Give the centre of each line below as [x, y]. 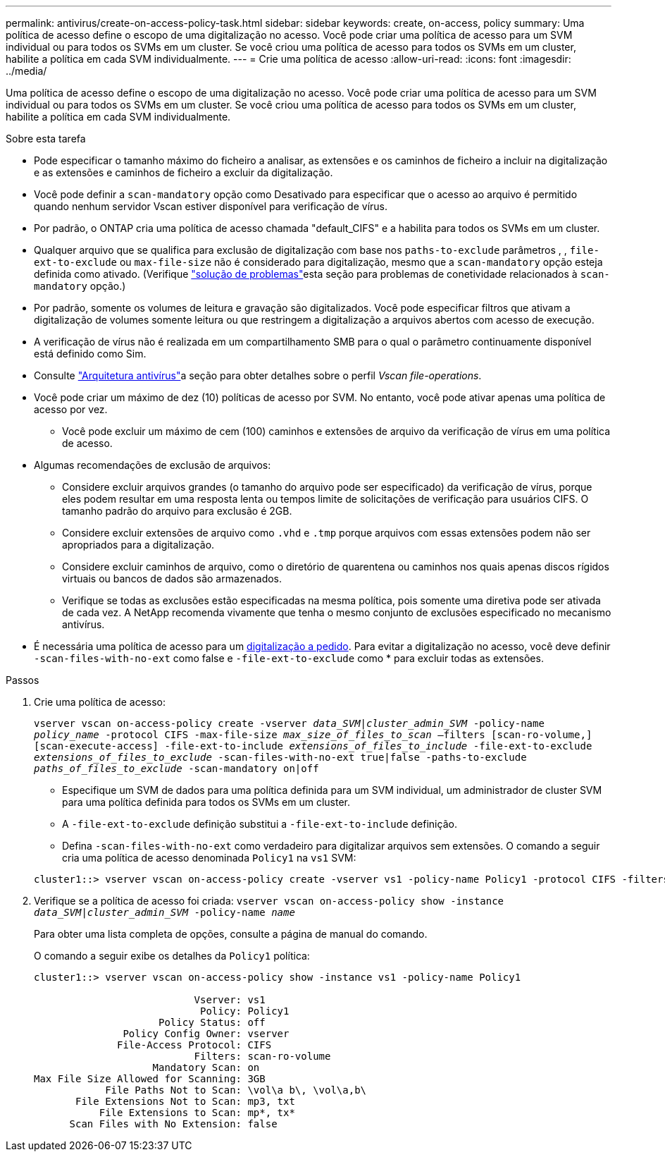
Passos [23, 680]
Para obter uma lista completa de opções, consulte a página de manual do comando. [231, 934]
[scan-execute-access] [97, 746]
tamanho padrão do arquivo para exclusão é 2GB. [177, 511]
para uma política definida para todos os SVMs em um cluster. [206, 802]
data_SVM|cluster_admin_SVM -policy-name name [164, 912]
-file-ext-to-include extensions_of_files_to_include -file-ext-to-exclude [378, 746]
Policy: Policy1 [245, 1011]
